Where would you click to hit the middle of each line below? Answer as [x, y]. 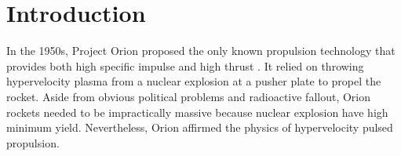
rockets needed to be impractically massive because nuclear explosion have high [197, 112]
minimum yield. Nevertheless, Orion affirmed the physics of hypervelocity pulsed [200, 127]
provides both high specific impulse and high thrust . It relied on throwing [185, 65]
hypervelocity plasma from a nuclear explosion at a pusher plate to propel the [194, 81]
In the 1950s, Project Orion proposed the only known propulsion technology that [201, 51]
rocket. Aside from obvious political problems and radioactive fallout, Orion [189, 96]
